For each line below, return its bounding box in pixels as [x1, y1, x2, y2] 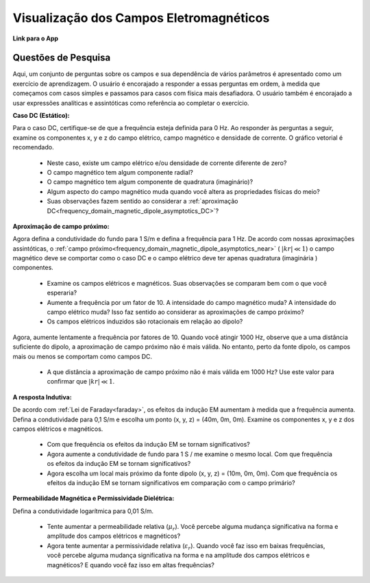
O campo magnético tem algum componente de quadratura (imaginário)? [47, 178, 254, 186]
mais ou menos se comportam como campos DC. [12, 352, 153, 360]
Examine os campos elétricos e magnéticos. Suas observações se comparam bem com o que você [47, 279, 328, 287]
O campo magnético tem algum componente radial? [47, 168, 193, 176]
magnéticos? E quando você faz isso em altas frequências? [47, 560, 215, 569]
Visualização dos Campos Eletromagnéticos [12, 10, 270, 25]
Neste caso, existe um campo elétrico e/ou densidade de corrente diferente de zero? [47, 158, 287, 167]
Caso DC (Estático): [12, 112, 70, 120]
